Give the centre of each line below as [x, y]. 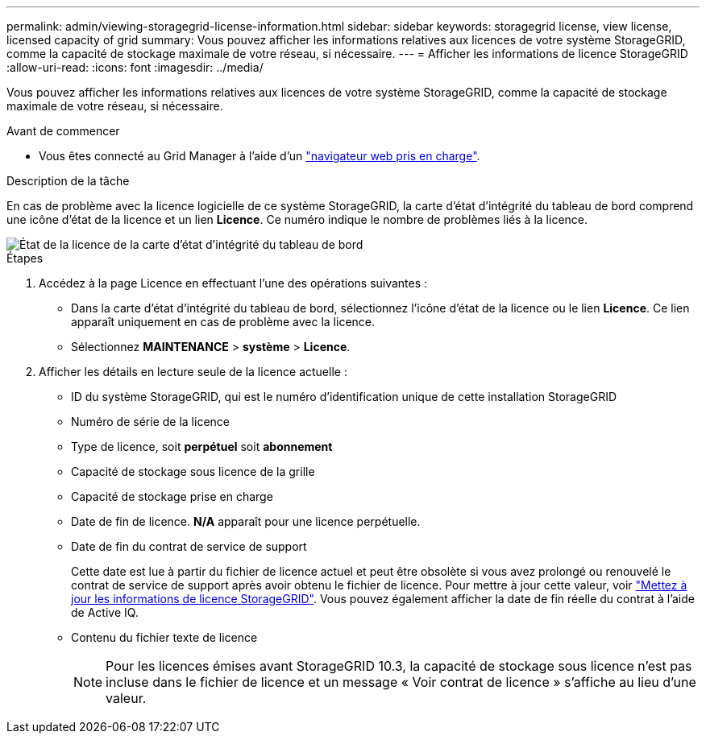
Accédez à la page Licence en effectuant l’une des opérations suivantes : [233, 283]
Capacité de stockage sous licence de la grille [193, 471]
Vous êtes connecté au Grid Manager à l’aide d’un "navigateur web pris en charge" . [260, 156]
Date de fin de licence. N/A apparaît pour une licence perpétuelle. [246, 521]
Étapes [25, 258]
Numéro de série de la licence [150, 422]
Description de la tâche [68, 181]
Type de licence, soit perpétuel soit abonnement [202, 446]
